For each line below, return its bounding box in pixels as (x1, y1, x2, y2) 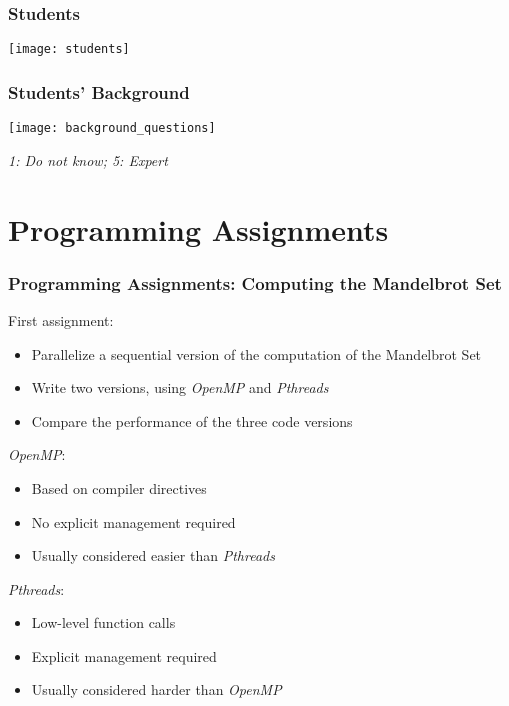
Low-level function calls (31, 612, 176, 633)
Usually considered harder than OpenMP (31, 679, 282, 700)
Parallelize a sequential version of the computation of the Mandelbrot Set (31, 343, 482, 364)
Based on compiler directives (31, 477, 207, 498)
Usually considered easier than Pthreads (31, 545, 275, 566)
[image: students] (8, 42, 130, 57)
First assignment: (8, 309, 114, 330)
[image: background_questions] (8, 121, 216, 136)
